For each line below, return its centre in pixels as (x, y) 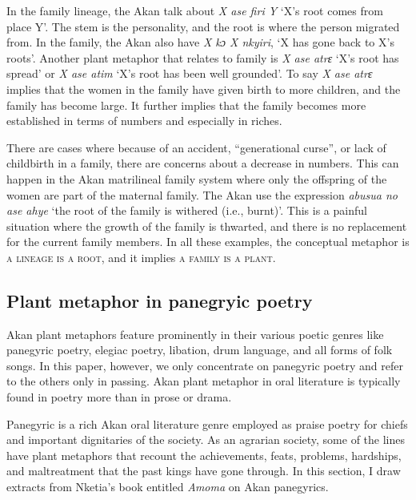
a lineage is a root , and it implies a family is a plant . (141, 257)
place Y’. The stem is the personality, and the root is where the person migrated (203, 26)
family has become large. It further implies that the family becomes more (186, 105)
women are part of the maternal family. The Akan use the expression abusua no (202, 194)
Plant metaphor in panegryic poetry (160, 300)
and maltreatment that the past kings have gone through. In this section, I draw (204, 471)
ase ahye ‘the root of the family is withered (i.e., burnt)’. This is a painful (187, 210)
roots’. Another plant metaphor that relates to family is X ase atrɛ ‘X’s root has (203, 57)
